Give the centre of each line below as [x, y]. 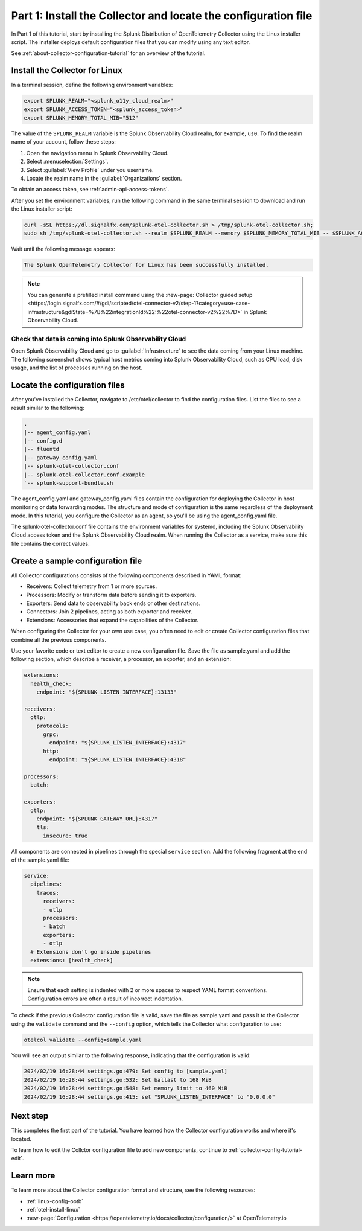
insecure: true [65, 836]
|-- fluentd [42, 449]
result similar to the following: [48, 408]
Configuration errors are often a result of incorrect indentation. [105, 999]
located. [21, 1139]
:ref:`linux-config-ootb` [55, 1201]
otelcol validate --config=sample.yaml [83, 1040]
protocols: [52, 726]
